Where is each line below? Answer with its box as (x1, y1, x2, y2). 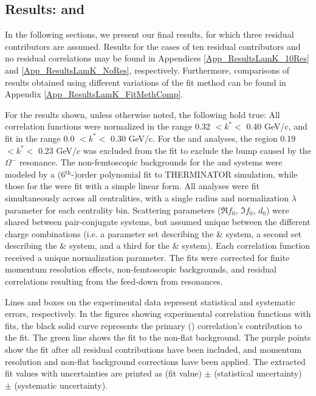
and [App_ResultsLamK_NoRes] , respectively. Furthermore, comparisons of (5, 63, 290, 76)
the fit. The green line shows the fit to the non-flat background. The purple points (5, 331, 311, 344)
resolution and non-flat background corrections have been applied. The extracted (5, 355, 306, 367)
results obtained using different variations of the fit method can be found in (5, 75, 286, 88)
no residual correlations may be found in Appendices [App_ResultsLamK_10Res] (5, 52, 309, 64)
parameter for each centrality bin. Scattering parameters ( (5, 203, 221, 216)
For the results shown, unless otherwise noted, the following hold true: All (5, 108, 280, 120)
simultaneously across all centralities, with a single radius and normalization (5, 191, 289, 204)
